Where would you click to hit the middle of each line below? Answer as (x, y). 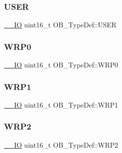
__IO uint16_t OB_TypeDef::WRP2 (61, 144)
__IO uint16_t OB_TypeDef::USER (60, 25)
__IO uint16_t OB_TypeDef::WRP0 (61, 65)
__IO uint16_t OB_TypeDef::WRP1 (61, 104)
